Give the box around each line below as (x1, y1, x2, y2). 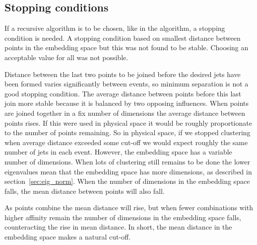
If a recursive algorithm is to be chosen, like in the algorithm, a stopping (4, 23, 225, 33)
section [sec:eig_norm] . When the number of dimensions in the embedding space (4, 176, 250, 186)
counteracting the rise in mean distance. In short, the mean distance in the (4, 222, 232, 232)
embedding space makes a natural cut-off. (4, 232, 131, 242)
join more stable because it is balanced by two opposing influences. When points (4, 98, 249, 108)
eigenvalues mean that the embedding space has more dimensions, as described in (4, 166, 252, 176)
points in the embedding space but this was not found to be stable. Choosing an (4, 42, 249, 53)
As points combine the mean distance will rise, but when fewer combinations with (4, 202, 253, 213)
